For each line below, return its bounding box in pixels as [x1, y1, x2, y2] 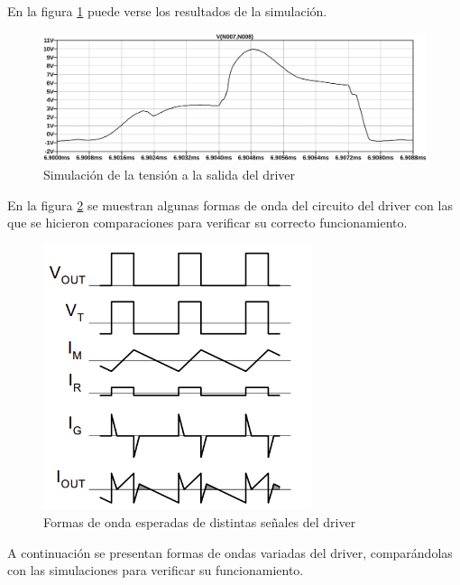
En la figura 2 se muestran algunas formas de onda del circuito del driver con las [7, 195, 453, 214]
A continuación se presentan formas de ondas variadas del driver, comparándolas [7, 543, 453, 562]
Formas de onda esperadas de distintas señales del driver [43, 513, 356, 532]
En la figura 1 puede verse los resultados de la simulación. [7, 2, 327, 20]
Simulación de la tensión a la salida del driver [43, 165, 296, 184]
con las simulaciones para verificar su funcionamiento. [7, 561, 304, 580]
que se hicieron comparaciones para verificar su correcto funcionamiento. [7, 213, 408, 232]
